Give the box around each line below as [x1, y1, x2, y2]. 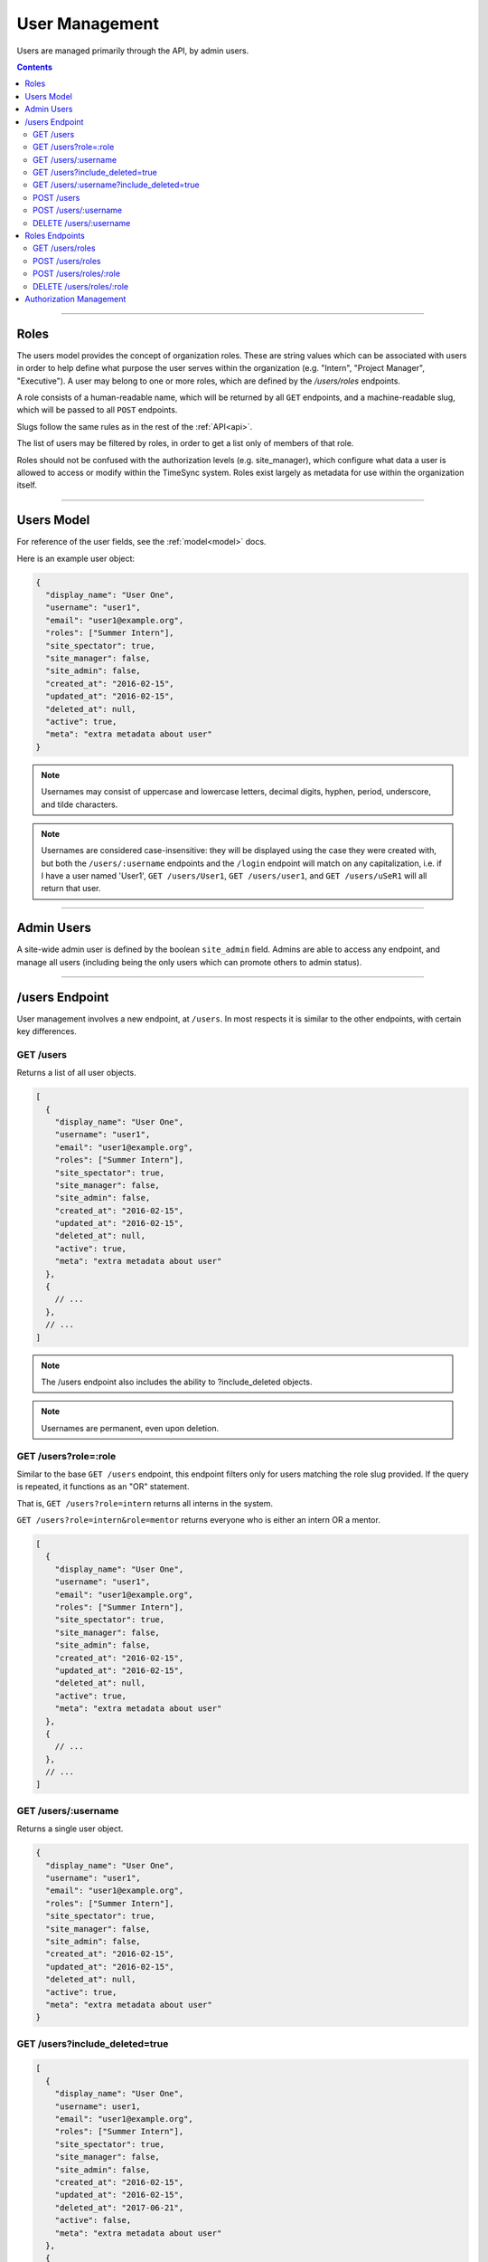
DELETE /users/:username [33, 217, 131, 228]
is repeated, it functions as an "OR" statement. [16, 1481, 190, 1492]
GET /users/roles [33, 242, 96, 253]
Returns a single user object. [16, 1823, 124, 1834]
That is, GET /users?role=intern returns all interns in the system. [16, 1497, 274, 1508]
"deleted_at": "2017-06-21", [54, 2202, 184, 2212]
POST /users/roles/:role [33, 268, 121, 280]
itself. [16, 480, 38, 490]
